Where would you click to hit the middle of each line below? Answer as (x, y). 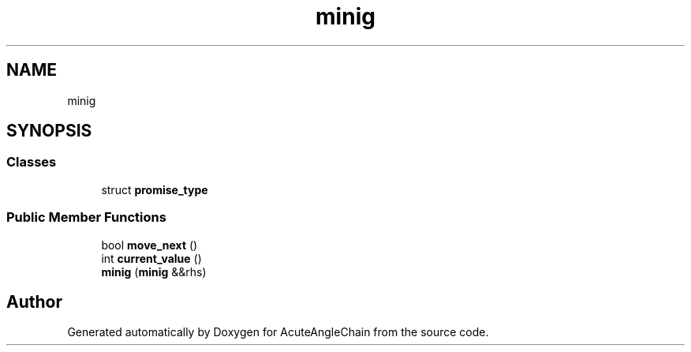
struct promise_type (155, 189)
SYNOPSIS (49, 131)
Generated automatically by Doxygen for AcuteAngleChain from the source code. (278, 332)
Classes (32, 162)
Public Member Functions (86, 217)
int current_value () (151, 258)
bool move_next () (149, 245)
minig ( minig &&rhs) (154, 271)
